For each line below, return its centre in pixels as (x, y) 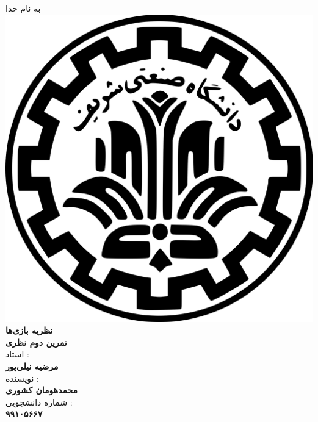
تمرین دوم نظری (36, 342)
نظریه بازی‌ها (29, 330)
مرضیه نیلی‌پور (32, 366)
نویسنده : (22, 378)
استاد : (17, 354)
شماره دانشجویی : (39, 402)
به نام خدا (23, 8)
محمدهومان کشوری (42, 390)
